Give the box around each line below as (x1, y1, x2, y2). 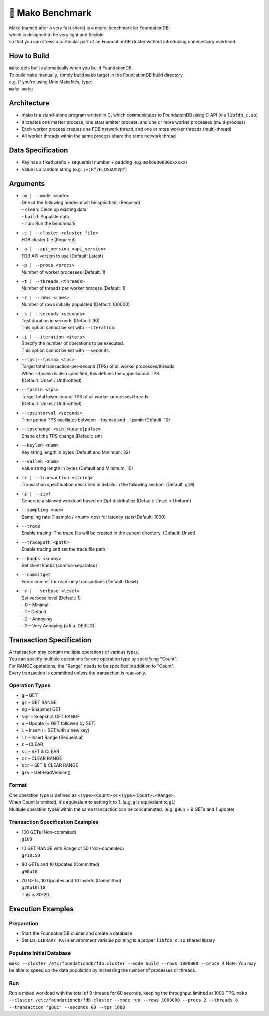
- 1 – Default (21, 609, 47, 615)
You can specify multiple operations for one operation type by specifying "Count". (9, 656, 178, 662)
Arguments (9, 179, 45, 188)
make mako (9, 86, 33, 92)
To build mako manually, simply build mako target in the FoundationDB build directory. (9, 72, 184, 78)
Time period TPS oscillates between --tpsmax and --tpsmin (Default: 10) (21, 417, 170, 423)
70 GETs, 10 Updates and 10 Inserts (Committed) (21, 878, 122, 884)
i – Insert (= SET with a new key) (21, 727, 90, 733)
